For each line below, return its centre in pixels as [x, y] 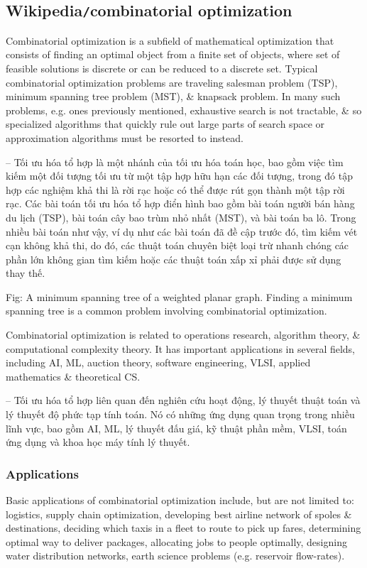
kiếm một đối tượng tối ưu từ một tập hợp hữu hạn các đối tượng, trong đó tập [179, 176]
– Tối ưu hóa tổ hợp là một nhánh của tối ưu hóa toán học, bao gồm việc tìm [175, 162]
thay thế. [26, 273]
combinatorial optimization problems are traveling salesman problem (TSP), [172, 82]
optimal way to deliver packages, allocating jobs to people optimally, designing [176, 541]
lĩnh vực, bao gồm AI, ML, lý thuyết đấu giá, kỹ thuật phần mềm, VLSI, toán [176, 428]
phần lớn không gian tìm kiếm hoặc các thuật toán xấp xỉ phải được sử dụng [174, 259]
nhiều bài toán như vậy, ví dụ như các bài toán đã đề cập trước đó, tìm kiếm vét [182, 231]
